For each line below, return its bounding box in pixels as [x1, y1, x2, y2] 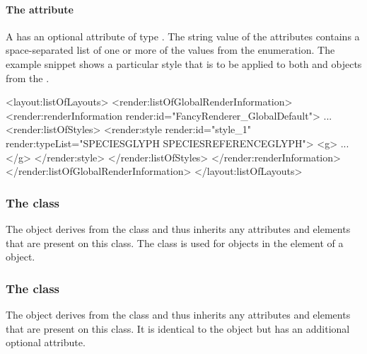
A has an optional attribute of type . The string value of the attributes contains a [6, 28, 360, 43]
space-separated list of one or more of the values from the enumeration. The [6, 42, 335, 57]
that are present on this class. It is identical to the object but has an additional [6, 321, 350, 336]
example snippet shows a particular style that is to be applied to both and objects [6, 56, 362, 71]
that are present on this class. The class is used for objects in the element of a [6, 235, 344, 250]
